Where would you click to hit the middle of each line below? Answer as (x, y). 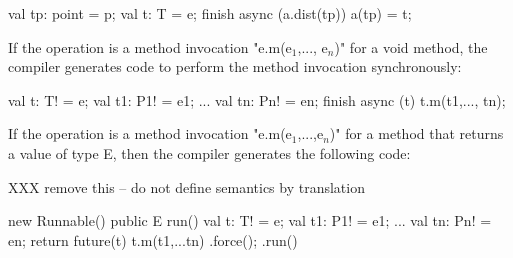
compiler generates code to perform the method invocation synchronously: (235, 66)
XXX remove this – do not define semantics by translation (186, 186)
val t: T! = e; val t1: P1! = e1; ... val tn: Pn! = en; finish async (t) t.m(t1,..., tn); (257, 99)
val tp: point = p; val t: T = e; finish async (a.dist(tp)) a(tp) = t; (210, 13)
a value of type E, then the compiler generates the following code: (209, 152)
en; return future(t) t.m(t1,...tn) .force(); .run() (153, 239)
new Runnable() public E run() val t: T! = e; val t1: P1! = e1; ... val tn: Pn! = (250, 220)
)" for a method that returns (416, 133)
